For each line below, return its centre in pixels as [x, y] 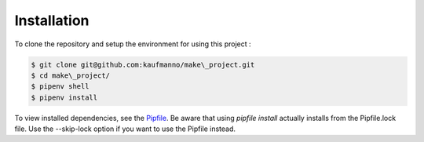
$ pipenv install [64, 97]
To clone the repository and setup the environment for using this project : [133, 44]
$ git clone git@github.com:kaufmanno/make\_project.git [143, 64]
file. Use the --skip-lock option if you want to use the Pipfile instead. [125, 129]
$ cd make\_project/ [70, 75]
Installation [52, 20]
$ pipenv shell [60, 87]
